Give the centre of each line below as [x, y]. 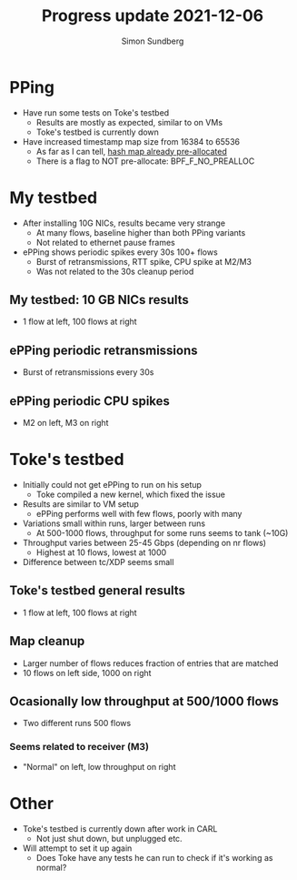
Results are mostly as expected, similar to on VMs [129, 122]
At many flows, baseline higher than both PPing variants [141, 232]
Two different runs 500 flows [77, 723]
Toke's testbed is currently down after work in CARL [120, 828]
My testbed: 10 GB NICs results [99, 300]
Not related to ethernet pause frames [105, 242]
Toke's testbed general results [98, 591]
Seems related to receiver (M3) [79, 747]
